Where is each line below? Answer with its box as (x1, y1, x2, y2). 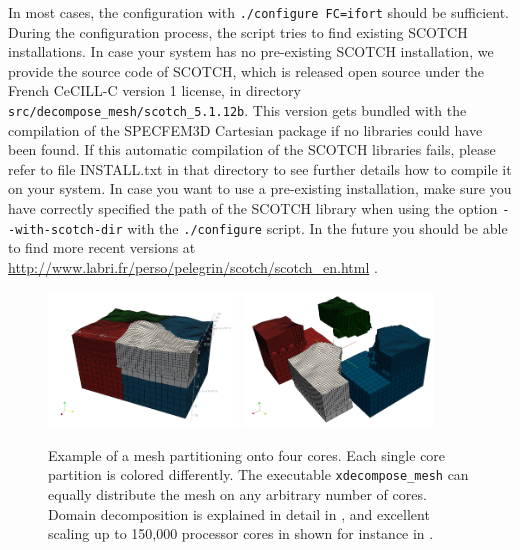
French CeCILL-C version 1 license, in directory (8, 80, 301, 101)
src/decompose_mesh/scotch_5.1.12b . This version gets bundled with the (8, 100, 467, 121)
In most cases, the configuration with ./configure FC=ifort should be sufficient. (8, 2, 509, 22)
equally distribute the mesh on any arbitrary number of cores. (48, 484, 427, 505)
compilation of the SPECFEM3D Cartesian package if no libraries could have (8, 119, 483, 140)
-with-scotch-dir (8, 222, 123, 237)
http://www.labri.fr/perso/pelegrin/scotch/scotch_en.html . (8, 256, 378, 277)
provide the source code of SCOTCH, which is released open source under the (8, 60, 485, 81)
